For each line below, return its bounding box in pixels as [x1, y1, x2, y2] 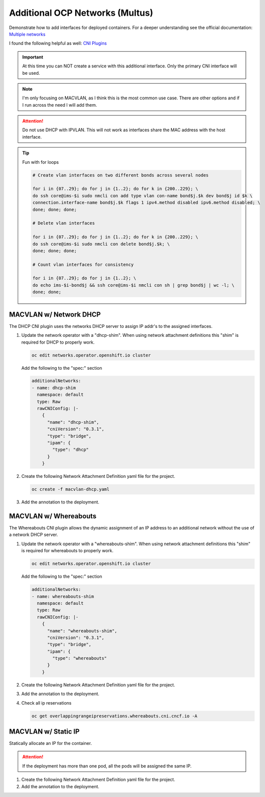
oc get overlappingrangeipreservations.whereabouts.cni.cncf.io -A [31, 713, 198, 719]
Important [22, 54, 44, 60]
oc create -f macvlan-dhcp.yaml [31, 487, 110, 492]
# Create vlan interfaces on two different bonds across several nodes [32, 172, 209, 178]
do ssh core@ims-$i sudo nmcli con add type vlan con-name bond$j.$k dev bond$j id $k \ [32, 193, 253, 199]
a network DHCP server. [9, 531, 58, 538]
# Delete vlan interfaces [32, 220, 95, 226]
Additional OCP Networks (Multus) [9, 7, 153, 18]
